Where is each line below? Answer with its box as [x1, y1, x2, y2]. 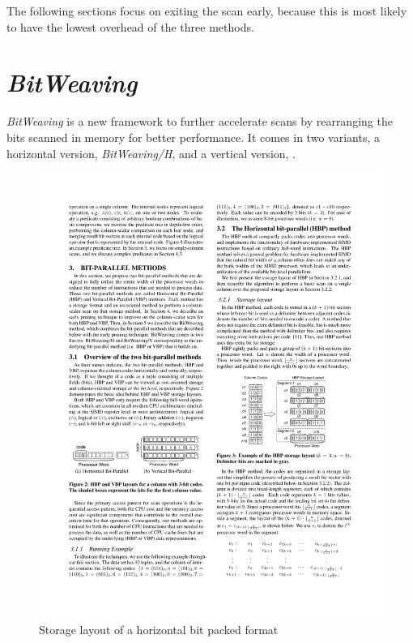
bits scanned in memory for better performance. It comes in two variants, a [6, 128, 380, 145]
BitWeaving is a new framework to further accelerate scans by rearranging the [6, 113, 393, 130]
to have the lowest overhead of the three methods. [6, 18, 254, 35]
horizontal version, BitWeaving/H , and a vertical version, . [6, 144, 296, 161]
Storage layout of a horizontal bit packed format [39, 620, 279, 637]
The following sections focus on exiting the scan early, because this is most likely [6, 2, 407, 19]
